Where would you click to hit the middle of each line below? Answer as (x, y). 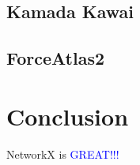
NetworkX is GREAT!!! (63, 154)
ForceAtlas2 (56, 58)
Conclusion (68, 116)
